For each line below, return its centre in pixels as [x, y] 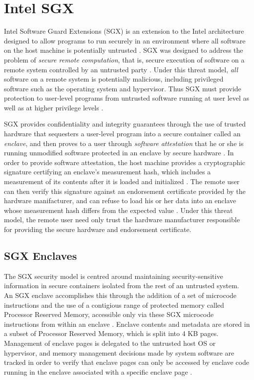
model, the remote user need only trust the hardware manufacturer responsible [122, 220]
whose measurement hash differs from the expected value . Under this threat [118, 210]
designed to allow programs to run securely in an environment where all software [125, 40]
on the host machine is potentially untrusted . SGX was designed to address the [124, 50]
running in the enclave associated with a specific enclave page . [98, 371]
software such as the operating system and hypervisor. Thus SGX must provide [123, 88]
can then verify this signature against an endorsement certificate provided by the [125, 191]
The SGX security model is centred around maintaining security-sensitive [114, 276]
